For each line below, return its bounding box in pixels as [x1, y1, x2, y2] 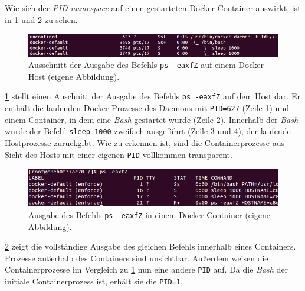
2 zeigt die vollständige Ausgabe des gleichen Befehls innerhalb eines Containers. [5, 240, 296, 253]
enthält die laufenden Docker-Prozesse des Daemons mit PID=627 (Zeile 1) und [5, 102, 289, 114]
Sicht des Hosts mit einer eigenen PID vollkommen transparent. [5, 148, 232, 160]
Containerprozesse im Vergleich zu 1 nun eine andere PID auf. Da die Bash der [5, 263, 288, 276]
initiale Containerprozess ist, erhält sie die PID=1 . [5, 274, 183, 287]
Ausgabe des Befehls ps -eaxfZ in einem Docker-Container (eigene [28, 208, 271, 221]
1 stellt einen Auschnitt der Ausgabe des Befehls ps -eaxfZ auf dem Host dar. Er [5, 90, 300, 102]
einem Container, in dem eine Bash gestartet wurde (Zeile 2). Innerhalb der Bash [5, 113, 299, 125]
